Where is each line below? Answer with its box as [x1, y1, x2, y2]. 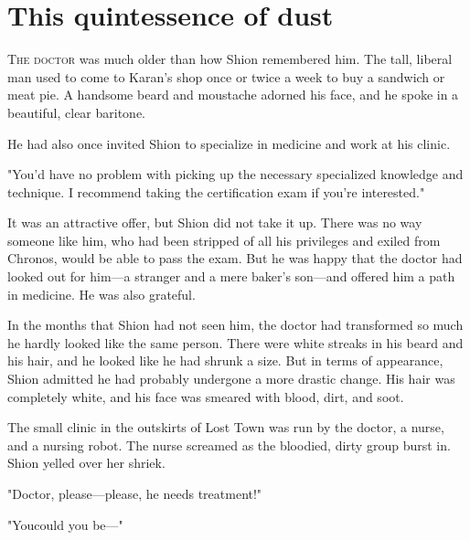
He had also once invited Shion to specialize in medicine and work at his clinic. [7, 133, 451, 153]
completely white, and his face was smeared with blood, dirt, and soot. [7, 386, 404, 406]
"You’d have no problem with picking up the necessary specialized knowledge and [7, 164, 464, 184]
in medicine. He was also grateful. [7, 284, 196, 303]
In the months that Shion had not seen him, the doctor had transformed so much [7, 315, 464, 334]
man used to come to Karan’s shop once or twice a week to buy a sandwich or [7, 67, 445, 86]
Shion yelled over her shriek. [7, 453, 166, 472]
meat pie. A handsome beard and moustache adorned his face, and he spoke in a [7, 85, 459, 104]
